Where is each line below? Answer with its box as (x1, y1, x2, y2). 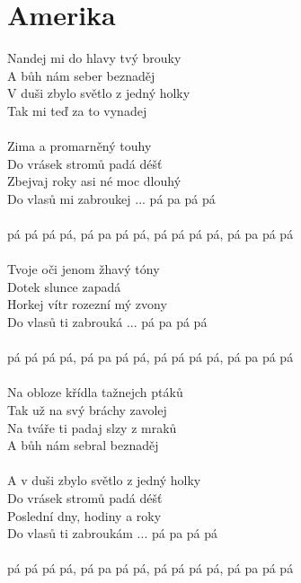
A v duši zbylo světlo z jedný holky (7, 471, 201, 490)
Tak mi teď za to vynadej (7, 101, 147, 119)
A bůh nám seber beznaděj (7, 66, 155, 84)
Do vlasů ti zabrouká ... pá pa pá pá (7, 313, 208, 331)
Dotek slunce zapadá (7, 277, 121, 296)
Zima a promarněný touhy (7, 137, 152, 155)
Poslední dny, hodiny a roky (7, 506, 162, 525)
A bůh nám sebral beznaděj (7, 436, 159, 455)
